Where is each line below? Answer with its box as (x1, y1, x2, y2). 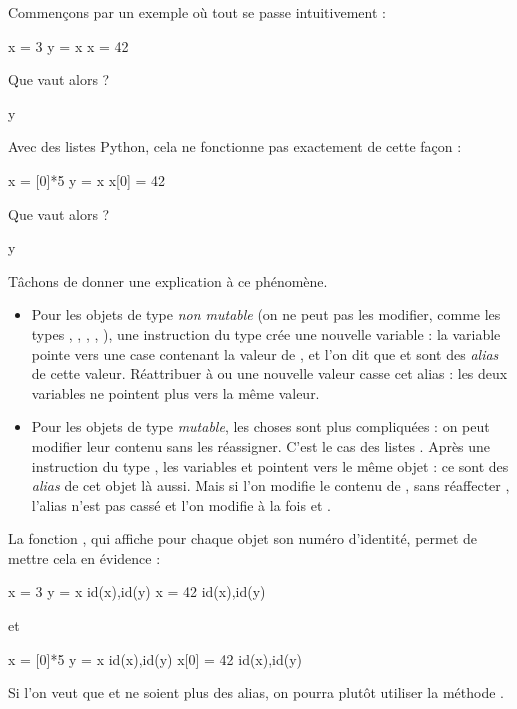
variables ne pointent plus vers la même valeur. (31, 382, 320, 403)
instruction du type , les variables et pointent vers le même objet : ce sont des (31, 455, 509, 476)
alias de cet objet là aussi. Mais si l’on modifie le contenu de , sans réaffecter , (31, 475, 510, 496)
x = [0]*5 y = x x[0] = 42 (8, 169, 166, 190)
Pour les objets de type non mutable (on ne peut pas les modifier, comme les (31, 304, 501, 325)
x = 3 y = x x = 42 (8, 35, 129, 56)
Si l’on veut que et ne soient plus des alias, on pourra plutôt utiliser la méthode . (8, 682, 504, 703)
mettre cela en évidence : (8, 547, 161, 568)
